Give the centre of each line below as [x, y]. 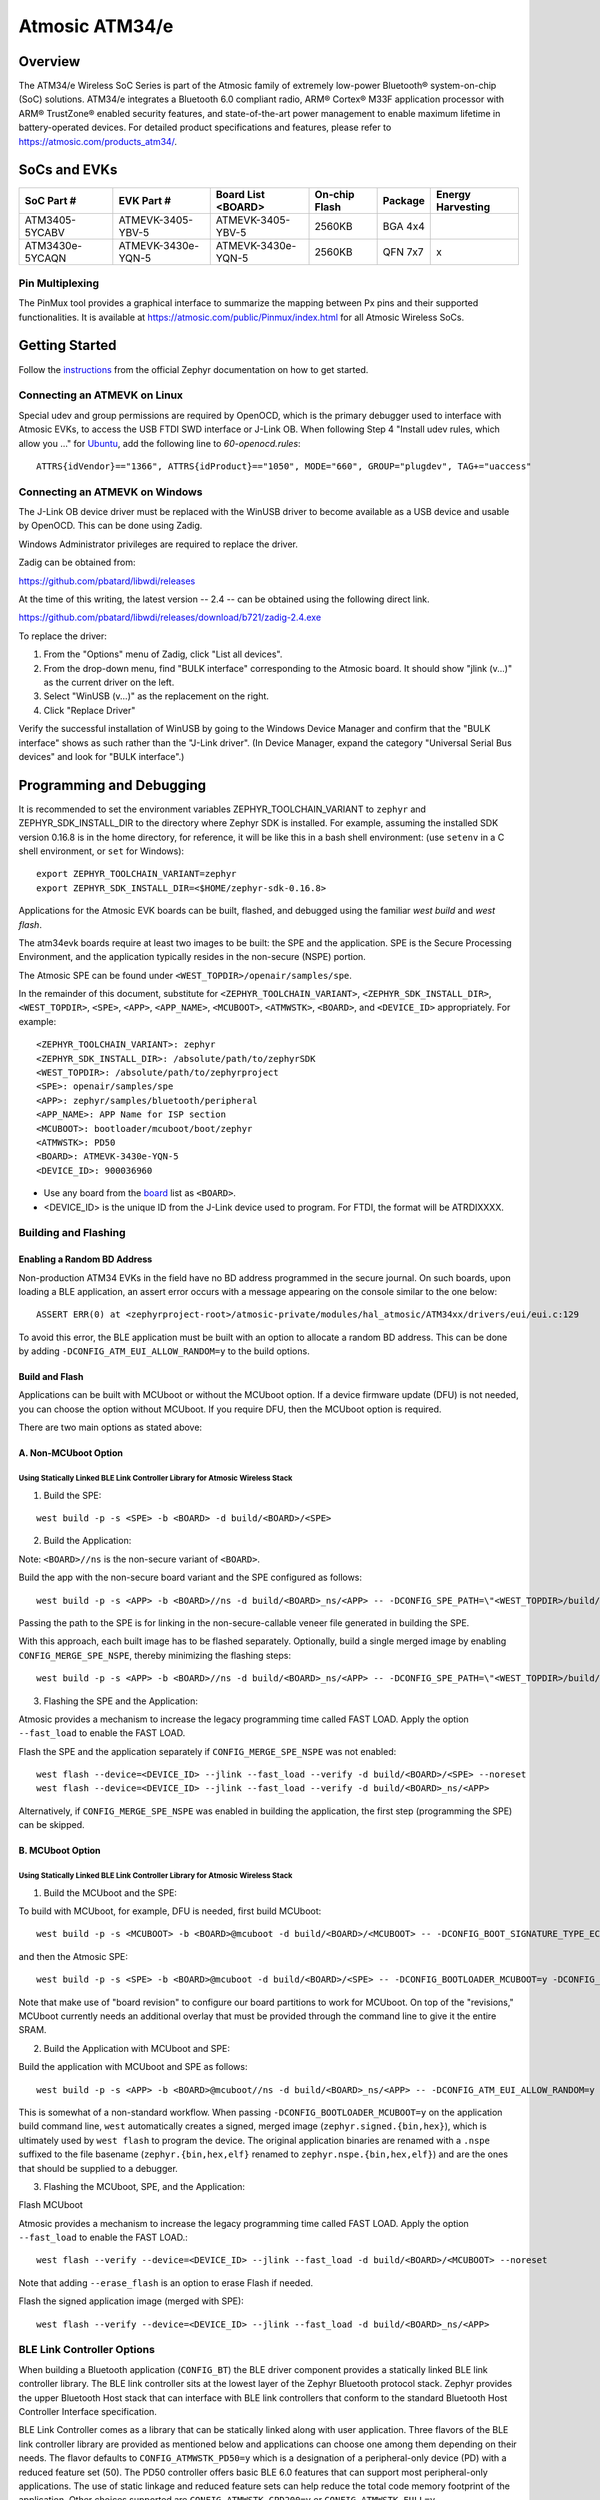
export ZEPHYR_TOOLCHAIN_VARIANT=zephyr [136, 874]
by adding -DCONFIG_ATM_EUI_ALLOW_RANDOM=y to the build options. [164, 1351]
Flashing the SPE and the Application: [121, 1701]
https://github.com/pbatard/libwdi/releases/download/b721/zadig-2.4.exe [170, 617]
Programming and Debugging [112, 785]
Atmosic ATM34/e [96, 26]
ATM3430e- [53, 245]
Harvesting [463, 207]
